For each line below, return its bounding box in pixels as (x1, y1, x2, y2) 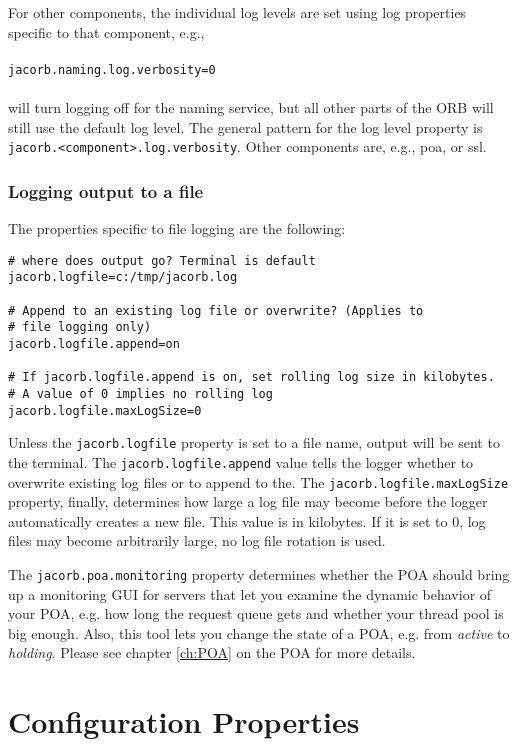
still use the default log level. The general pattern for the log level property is (8, 116, 483, 137)
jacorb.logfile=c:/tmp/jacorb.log (8, 270, 238, 285)
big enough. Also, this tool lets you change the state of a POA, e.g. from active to (8, 622, 510, 643)
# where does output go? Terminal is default (8, 253, 316, 268)
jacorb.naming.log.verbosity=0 (8, 62, 216, 77)
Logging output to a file (8, 178, 204, 203)
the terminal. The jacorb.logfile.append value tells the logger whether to (8, 451, 474, 472)
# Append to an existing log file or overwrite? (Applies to (8, 303, 424, 318)
